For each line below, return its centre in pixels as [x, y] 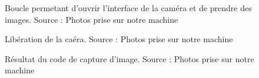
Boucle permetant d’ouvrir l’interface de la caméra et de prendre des [128, 8]
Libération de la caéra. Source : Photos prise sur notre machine [119, 39]
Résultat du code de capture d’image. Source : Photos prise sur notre [129, 58]
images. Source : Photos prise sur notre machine [92, 19]
